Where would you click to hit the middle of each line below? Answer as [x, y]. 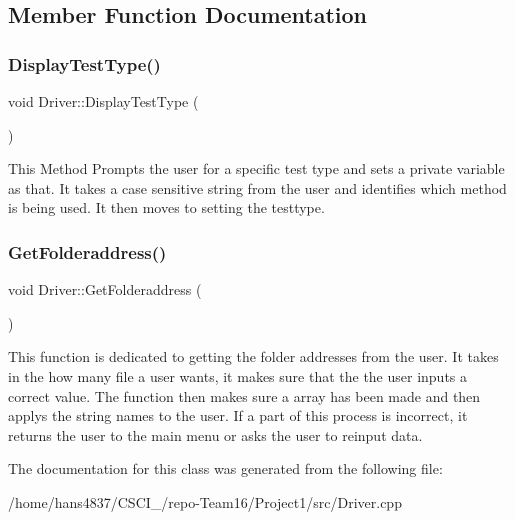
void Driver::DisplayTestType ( [103, 101]
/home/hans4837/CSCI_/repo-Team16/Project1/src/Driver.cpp [205, 501]
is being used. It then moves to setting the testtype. [166, 207]
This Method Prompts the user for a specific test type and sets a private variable [256, 168]
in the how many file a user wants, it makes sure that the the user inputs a [238, 375]
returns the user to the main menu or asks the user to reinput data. [215, 434]
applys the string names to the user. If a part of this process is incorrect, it [238, 415]
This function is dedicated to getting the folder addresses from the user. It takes [253, 356]
